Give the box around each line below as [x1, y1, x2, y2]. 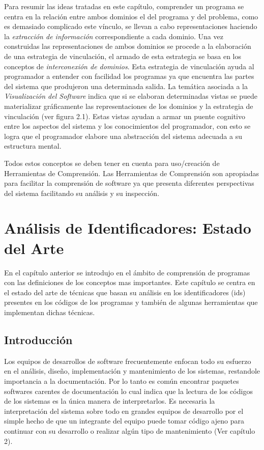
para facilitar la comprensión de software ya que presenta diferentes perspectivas [4, 178, 254, 188]
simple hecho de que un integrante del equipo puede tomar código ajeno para [4, 415, 244, 426]
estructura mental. [4, 140, 62, 151]
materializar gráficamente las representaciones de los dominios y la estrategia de [4, 100, 253, 111]
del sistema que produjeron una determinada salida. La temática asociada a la [4, 80, 248, 91]
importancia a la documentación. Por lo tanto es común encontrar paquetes [4, 375, 239, 386]
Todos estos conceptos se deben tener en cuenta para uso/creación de [4, 157, 220, 168]
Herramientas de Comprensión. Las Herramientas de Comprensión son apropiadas [4, 167, 259, 178]
